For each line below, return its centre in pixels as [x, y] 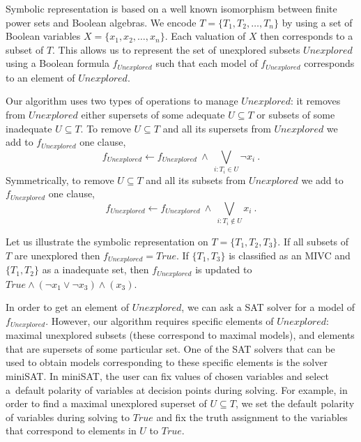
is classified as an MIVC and [290, 255]
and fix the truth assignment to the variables [252, 417]
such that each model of [207, 63]
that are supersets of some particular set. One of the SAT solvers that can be [170, 348]
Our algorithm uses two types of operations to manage [122, 101]
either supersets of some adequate [153, 115]
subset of [25, 49]
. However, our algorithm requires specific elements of [160, 320]
